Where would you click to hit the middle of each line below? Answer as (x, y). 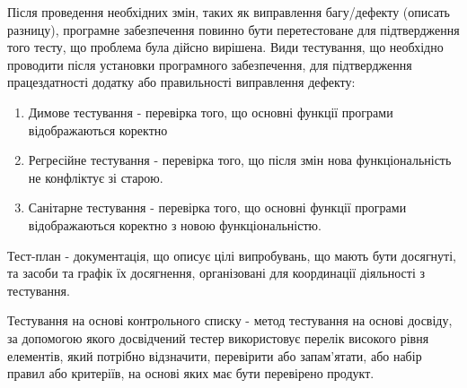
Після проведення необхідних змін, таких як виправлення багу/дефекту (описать (229, 12)
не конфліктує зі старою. (96, 177)
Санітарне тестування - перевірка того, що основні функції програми (217, 207)
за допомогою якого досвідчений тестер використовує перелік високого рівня (218, 337)
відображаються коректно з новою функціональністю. (175, 224)
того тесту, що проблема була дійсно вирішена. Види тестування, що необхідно (225, 47)
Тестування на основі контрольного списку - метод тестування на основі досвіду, (230, 320)
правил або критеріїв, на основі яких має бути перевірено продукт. (191, 373)
